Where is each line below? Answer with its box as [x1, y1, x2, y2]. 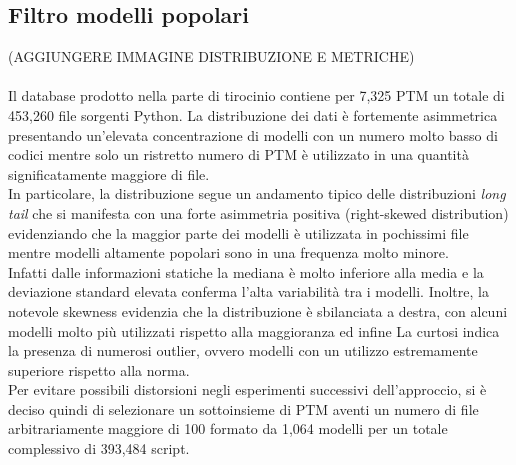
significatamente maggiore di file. [8, 163, 210, 184]
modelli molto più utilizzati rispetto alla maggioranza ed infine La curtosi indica [8, 320, 500, 341]
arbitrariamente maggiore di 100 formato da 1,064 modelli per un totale [8, 418, 448, 439]
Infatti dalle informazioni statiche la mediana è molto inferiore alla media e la [8, 261, 484, 282]
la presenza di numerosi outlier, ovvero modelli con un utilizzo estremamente [8, 340, 478, 361]
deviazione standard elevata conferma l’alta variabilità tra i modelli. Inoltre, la [8, 281, 489, 302]
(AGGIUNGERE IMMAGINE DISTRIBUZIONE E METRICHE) [8, 46, 415, 67]
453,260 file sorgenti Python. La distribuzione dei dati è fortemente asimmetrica [8, 104, 498, 125]
